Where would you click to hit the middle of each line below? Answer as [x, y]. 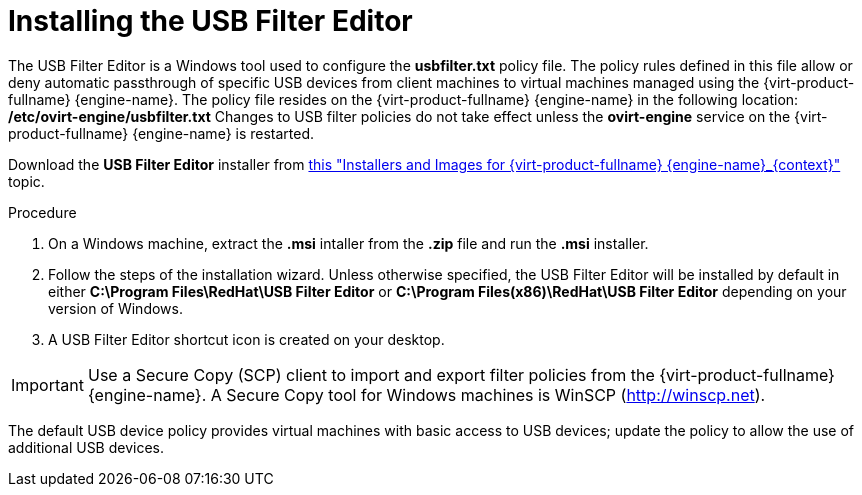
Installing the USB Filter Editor [210, 21]
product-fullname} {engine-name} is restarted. [161, 133]
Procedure [42, 212]
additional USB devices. [86, 447]
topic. [26, 181]
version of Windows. [115, 308]
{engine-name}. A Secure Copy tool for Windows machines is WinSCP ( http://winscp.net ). [426, 394]
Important [47, 384]
